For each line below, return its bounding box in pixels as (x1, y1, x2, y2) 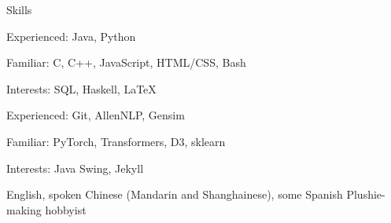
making (6, 201, 42, 218)
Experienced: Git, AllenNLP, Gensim (6, 107, 185, 123)
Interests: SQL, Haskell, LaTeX (6, 80, 157, 97)
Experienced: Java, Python (6, 27, 136, 44)
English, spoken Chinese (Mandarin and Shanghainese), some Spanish (6, 186, 343, 203)
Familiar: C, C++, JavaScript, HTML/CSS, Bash (6, 54, 246, 71)
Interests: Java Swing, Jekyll (6, 159, 144, 176)
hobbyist (45, 201, 87, 218)
